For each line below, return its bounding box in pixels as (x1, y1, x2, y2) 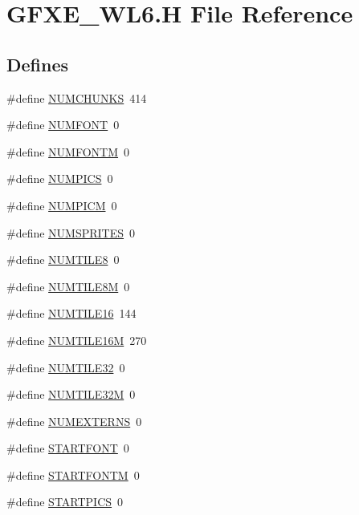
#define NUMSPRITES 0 (6, 224, 136, 241)
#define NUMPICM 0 (6, 197, 117, 213)
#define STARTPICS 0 (6, 493, 124, 510)
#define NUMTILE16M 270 (6, 331, 147, 348)
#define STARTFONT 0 (6, 440, 129, 456)
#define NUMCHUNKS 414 (6, 89, 147, 106)
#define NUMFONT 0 (6, 116, 120, 133)
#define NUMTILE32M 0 (6, 386, 136, 403)
